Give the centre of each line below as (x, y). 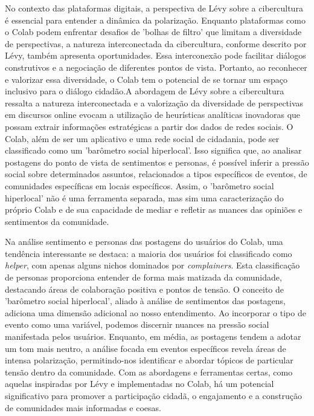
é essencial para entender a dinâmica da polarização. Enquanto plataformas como (155, 20)
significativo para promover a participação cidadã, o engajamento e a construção (153, 395)
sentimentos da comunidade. (57, 221)
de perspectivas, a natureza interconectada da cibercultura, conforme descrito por (156, 43)
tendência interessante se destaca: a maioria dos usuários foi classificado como (149, 253)
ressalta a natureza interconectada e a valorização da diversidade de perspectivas (154, 102)
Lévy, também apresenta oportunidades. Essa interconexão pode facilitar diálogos (155, 55)
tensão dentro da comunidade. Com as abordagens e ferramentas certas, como (149, 372)
